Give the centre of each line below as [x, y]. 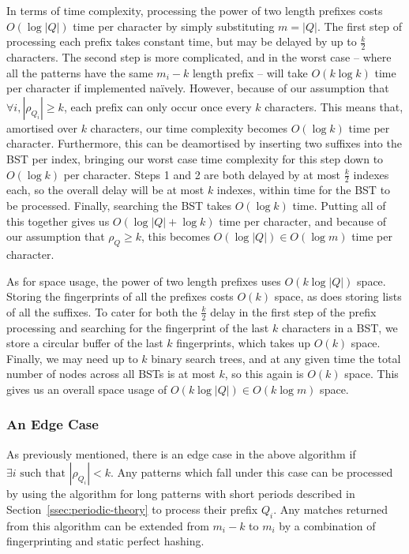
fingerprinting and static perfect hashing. [105, 541]
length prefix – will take [250, 72]
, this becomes [176, 236]
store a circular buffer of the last [85, 343]
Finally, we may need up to [72, 358]
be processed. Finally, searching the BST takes [119, 205]
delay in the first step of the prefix [293, 311]
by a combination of [327, 525]
